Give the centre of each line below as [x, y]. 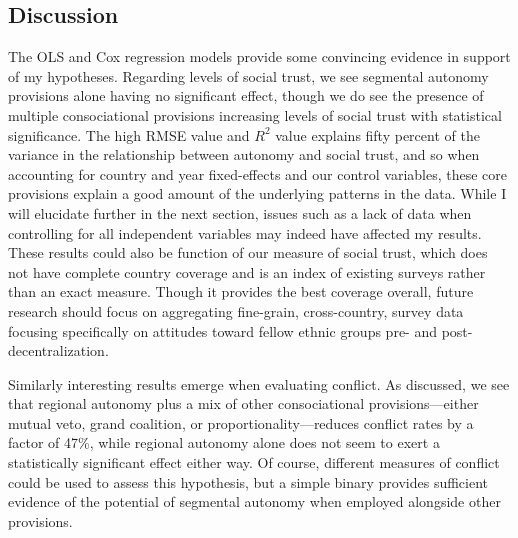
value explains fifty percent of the [377, 134]
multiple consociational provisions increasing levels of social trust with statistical [255, 114]
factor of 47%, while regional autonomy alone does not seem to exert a [224, 442]
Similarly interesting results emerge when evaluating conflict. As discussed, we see [259, 383]
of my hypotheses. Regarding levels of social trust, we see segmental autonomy [248, 75]
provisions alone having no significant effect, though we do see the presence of [246, 95]
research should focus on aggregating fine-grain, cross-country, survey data [236, 310]
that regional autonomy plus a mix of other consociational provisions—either [243, 403]
